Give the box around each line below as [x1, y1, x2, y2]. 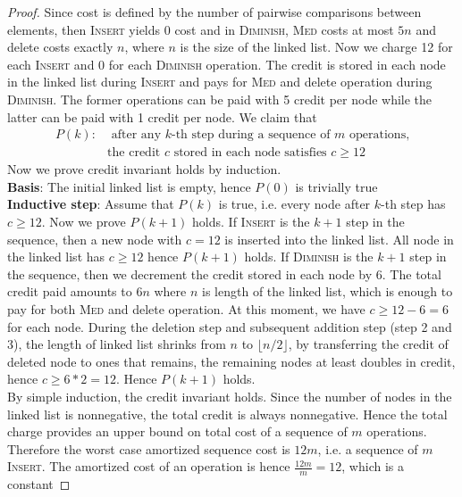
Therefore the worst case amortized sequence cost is [7, 439, 290, 458]
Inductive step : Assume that [7, 195, 174, 213]
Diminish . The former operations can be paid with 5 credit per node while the [7, 89, 433, 108]
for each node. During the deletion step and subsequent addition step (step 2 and [7, 317, 452, 335]
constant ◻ [7, 475, 71, 493]
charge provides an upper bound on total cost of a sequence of [7, 422, 348, 441]
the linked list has [7, 247, 105, 266]
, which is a [341, 457, 404, 476]
